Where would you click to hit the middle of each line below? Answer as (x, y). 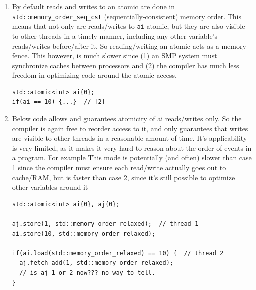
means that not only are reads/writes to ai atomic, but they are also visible (129, 26)
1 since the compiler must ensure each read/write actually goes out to (119, 168)
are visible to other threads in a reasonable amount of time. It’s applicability (130, 138)
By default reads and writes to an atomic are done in (93, 6)
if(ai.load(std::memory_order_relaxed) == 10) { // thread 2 (118, 253)
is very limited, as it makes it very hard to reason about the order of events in (132, 148)
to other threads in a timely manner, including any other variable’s (115, 36)
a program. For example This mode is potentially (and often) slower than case (132, 158)
